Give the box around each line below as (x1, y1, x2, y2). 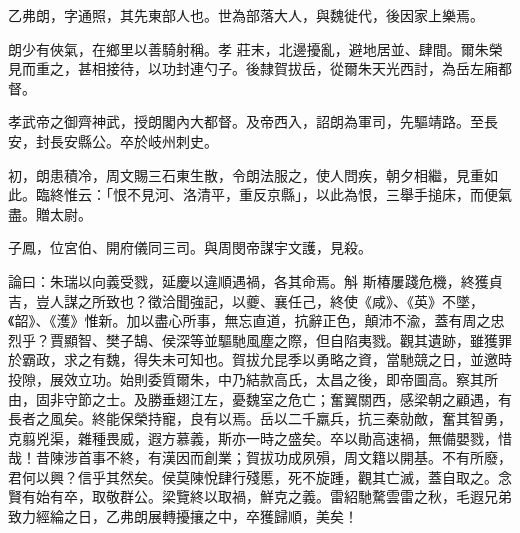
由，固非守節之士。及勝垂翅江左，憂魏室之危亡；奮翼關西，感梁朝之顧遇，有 (8, 388, 512, 409)
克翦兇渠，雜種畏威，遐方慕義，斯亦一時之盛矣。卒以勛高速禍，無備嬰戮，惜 (8, 427, 512, 448)
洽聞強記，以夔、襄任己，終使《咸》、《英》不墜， (161, 290, 484, 311)
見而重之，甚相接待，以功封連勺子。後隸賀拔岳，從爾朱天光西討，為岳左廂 (8, 58, 498, 79)
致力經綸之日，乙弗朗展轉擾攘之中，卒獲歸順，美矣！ (8, 506, 358, 527)
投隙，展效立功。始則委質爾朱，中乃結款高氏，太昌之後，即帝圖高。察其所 (8, 368, 498, 389)
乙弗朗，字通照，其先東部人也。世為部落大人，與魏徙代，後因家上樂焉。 (8, 5, 484, 25)
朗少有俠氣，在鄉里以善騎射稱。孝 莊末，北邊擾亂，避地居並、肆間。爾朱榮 (8, 38, 503, 59)
